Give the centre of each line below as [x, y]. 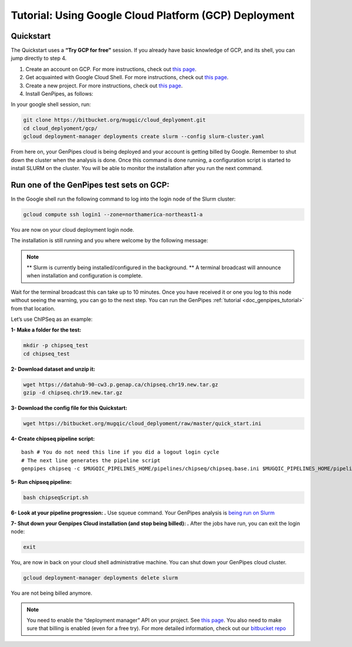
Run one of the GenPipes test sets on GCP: [90, 185]
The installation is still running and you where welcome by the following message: [109, 240]
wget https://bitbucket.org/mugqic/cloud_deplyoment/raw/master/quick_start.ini [142, 424]
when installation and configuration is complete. [85, 276]
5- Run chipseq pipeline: [41, 482]
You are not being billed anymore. [52, 593]
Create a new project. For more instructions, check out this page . [104, 86]
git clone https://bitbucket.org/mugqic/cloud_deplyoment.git [114, 120]
